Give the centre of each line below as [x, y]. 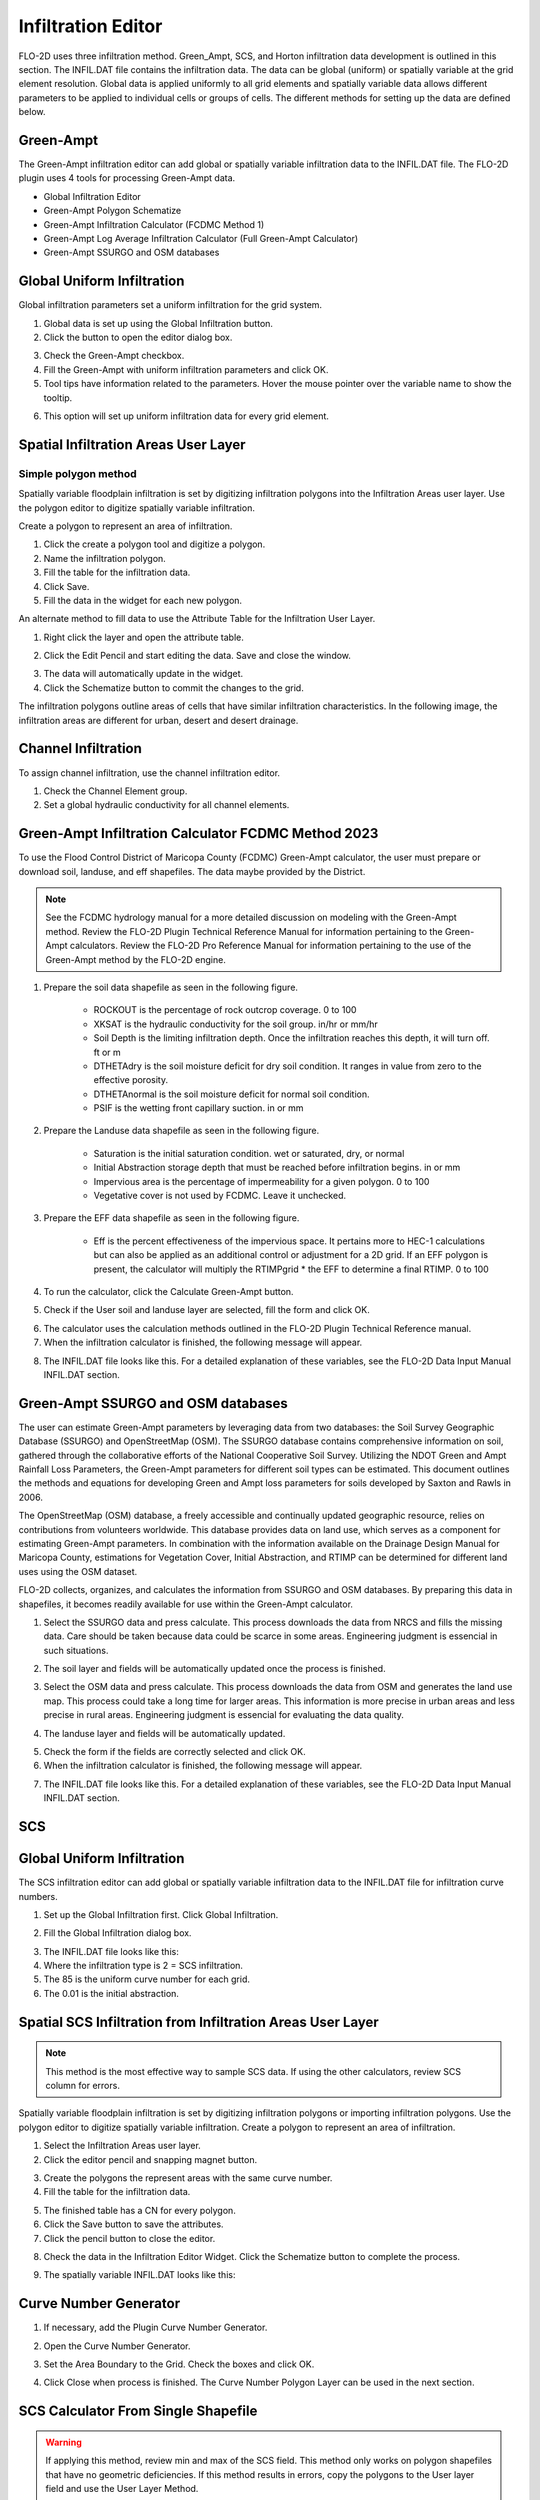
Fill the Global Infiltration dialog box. [117, 1933]
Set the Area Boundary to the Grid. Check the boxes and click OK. [179, 2364]
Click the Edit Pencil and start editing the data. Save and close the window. [197, 656]
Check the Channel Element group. [115, 791]
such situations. [76, 1650]
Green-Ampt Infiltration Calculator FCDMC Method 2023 [198, 833]
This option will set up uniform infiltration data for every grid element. [186, 416]
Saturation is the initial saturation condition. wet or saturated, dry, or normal [249, 1153]
